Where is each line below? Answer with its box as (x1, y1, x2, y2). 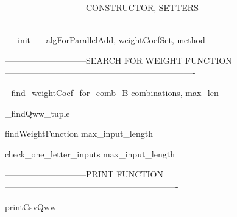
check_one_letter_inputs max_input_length (5, 147, 175, 160)
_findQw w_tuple (5, 106, 70, 119)
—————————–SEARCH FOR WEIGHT (5, 53, 183, 66)
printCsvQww (5, 200, 57, 213)
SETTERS (158, 1, 199, 13)
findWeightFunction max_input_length (5, 127, 153, 140)
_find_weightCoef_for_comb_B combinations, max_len (5, 86, 219, 98)
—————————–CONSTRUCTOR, (5, 1, 157, 13)
